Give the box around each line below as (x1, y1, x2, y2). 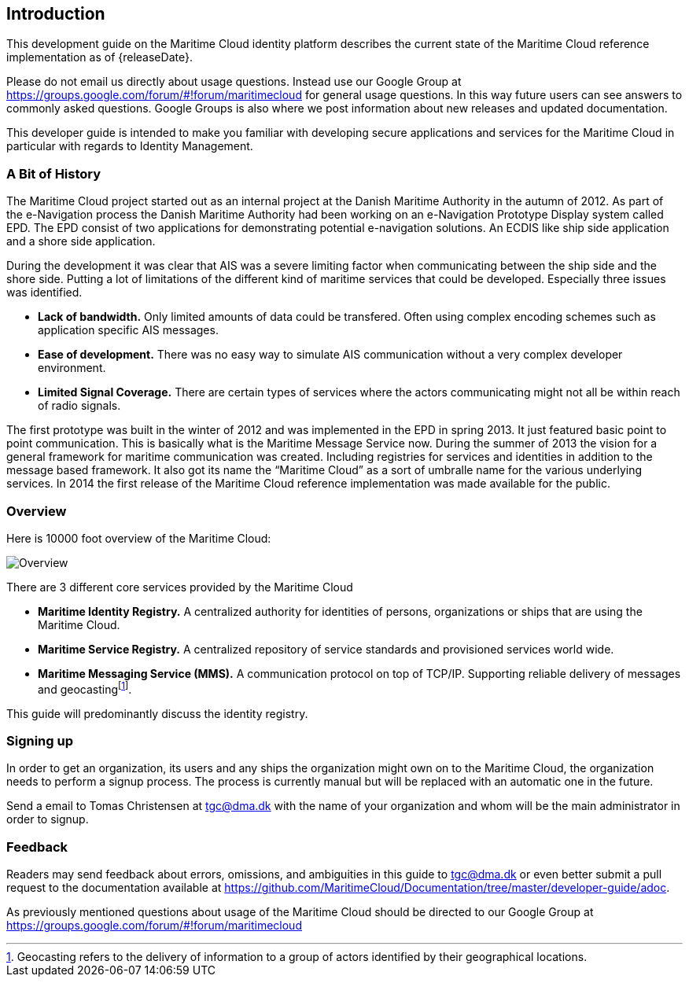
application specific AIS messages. (38, 323, 219, 337)
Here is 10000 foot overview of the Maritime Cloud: (6, 531, 271, 545)
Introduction (6, 4, 105, 24)
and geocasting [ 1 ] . (38, 679, 132, 696)
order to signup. (6, 812, 89, 827)
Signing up (6, 732, 73, 749)
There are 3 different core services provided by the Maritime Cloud (6, 580, 353, 594)
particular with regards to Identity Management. (6, 139, 253, 153)
